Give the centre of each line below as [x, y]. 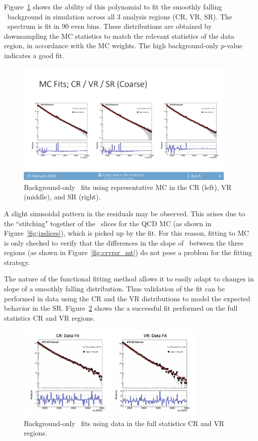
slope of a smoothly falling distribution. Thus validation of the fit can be [114, 289]
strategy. [17, 262]
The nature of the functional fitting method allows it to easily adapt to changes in [129, 279]
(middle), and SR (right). [62, 197]
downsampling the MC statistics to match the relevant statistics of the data [119, 36]
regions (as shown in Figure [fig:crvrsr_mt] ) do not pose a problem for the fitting [128, 252]
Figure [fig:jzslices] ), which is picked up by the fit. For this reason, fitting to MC [127, 233]
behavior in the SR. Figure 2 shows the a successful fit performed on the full [121, 308]
